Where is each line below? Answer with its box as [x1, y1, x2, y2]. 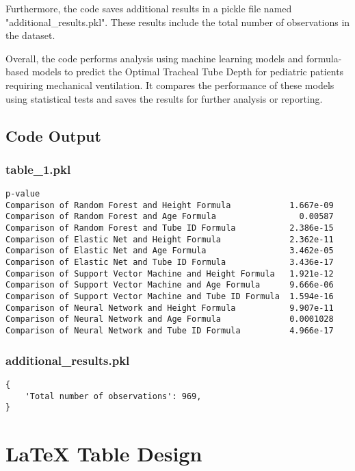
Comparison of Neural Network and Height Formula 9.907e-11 [5, 303, 334, 313]
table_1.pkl [5, 160, 71, 177]
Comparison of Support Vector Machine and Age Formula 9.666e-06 [5, 280, 334, 290]
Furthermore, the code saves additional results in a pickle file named [5, 1, 292, 15]
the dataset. [5, 28, 55, 42]
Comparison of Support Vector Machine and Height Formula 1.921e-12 [5, 268, 334, 279]
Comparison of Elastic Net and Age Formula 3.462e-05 [5, 246, 334, 256]
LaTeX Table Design [5, 440, 202, 468]
